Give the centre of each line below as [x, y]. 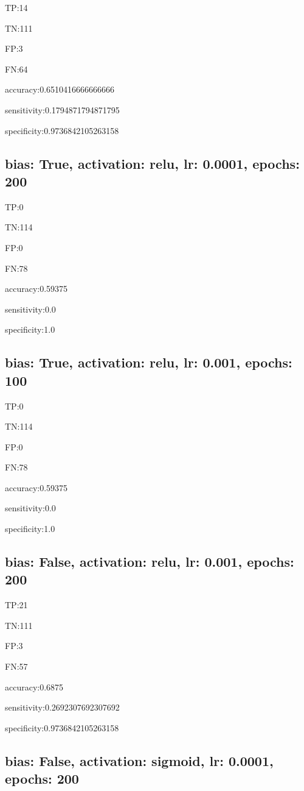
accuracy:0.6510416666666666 [60, 89]
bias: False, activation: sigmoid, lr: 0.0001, [139, 760]
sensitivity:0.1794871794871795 [62, 109]
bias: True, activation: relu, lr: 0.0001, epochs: [152, 163]
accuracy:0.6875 [34, 686]
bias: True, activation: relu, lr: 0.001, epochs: [149, 362]
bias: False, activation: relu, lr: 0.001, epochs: [150, 562]
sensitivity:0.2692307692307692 [62, 707]
